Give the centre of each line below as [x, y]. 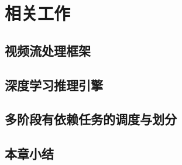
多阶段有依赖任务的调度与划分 [91, 119]
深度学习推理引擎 [54, 85]
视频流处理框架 [48, 50]
